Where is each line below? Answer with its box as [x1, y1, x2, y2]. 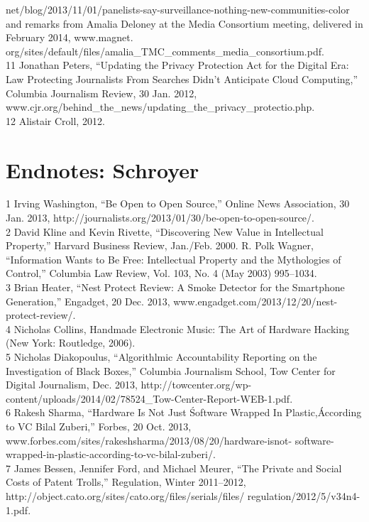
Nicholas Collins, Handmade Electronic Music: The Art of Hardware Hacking [13, 321, 349, 336]
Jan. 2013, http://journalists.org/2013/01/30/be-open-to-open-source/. [6, 210, 314, 225]
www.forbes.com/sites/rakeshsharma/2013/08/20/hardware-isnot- [6, 433, 292, 447]
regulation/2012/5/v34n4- [247, 488, 360, 503]
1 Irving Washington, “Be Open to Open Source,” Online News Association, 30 [6, 196, 350, 211]
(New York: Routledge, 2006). [6, 335, 136, 350]
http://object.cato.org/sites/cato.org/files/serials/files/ [6, 488, 245, 503]
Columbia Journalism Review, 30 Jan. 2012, [6, 85, 197, 100]
